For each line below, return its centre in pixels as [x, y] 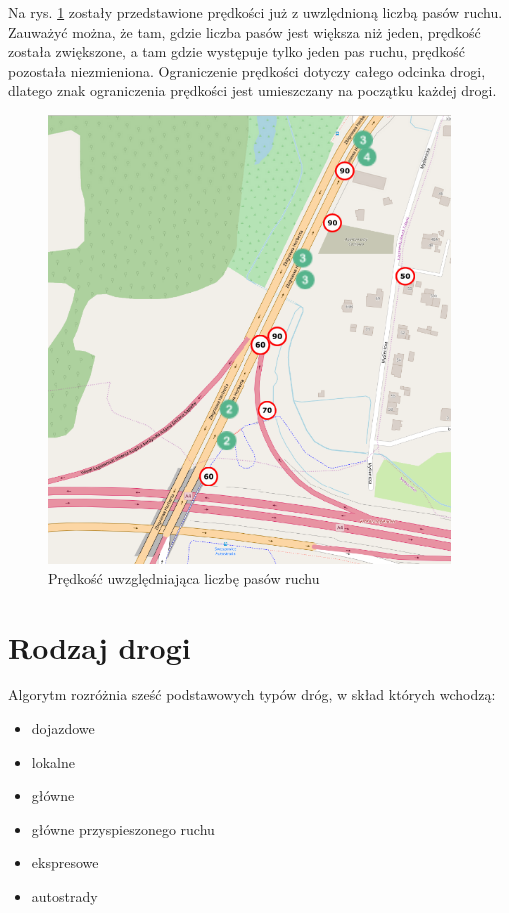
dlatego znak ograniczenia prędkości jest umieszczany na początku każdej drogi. [252, 90]
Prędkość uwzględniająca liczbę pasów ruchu [184, 577]
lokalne [53, 761]
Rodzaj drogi [99, 646]
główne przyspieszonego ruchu [123, 828]
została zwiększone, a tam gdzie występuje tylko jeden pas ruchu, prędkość [237, 51]
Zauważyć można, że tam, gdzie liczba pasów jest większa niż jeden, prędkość [244, 31]
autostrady [64, 896]
